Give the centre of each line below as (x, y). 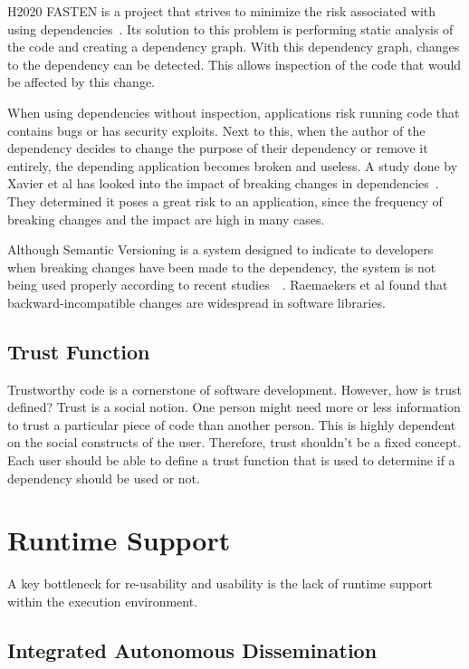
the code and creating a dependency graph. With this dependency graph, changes (234, 47)
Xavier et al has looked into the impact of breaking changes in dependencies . (223, 183)
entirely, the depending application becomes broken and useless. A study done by (233, 165)
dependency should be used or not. (104, 478)
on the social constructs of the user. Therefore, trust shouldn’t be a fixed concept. (234, 442)
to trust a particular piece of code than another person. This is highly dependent (232, 424)
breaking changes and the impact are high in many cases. (166, 219)
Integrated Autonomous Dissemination (192, 650)
